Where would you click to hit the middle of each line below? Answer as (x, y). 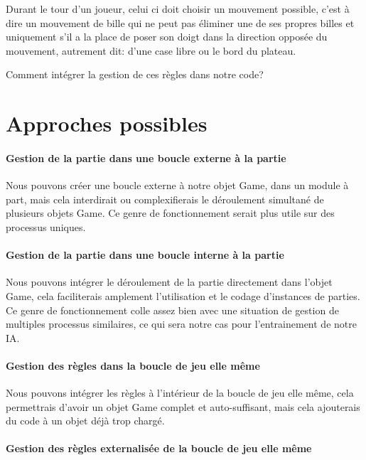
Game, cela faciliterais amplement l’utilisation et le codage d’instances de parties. (183, 295)
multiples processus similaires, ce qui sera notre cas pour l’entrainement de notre (181, 324)
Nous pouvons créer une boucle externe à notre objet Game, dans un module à (177, 185)
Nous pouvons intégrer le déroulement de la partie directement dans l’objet (169, 282)
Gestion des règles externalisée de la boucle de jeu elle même (159, 448)
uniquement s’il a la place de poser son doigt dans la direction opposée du (167, 37)
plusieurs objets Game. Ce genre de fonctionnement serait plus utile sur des (170, 213)
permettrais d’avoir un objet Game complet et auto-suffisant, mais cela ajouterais (183, 406)
